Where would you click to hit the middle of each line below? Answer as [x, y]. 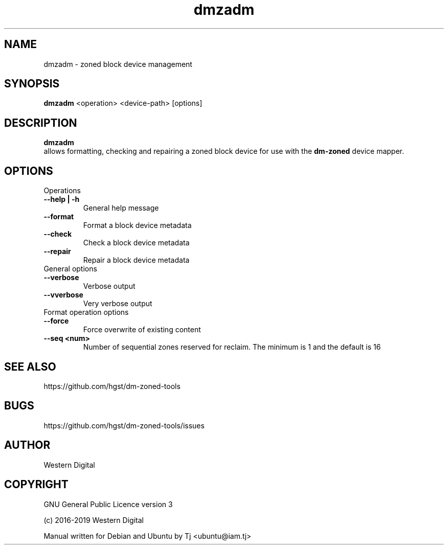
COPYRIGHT [36, 485]
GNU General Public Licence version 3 [108, 504]
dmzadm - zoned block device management [118, 64]
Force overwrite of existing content [142, 330]
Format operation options [86, 312]
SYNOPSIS [32, 84]
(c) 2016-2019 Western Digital [94, 520]
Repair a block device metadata [136, 260]
